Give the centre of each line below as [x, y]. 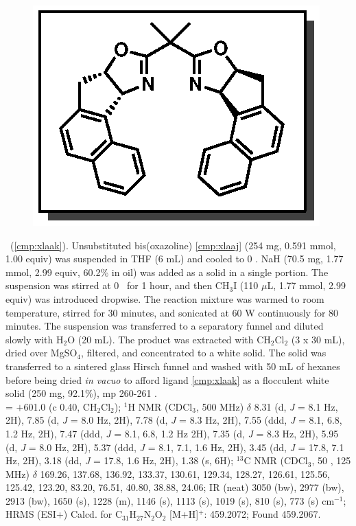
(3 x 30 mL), [318, 339]
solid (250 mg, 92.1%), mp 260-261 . [81, 393]
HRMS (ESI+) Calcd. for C [64, 514]
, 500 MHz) [220, 406]
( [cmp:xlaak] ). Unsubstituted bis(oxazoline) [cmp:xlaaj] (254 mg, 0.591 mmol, [173, 245]
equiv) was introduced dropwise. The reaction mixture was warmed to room [165, 298]
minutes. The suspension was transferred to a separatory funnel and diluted [165, 326]
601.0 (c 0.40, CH [60, 406]
